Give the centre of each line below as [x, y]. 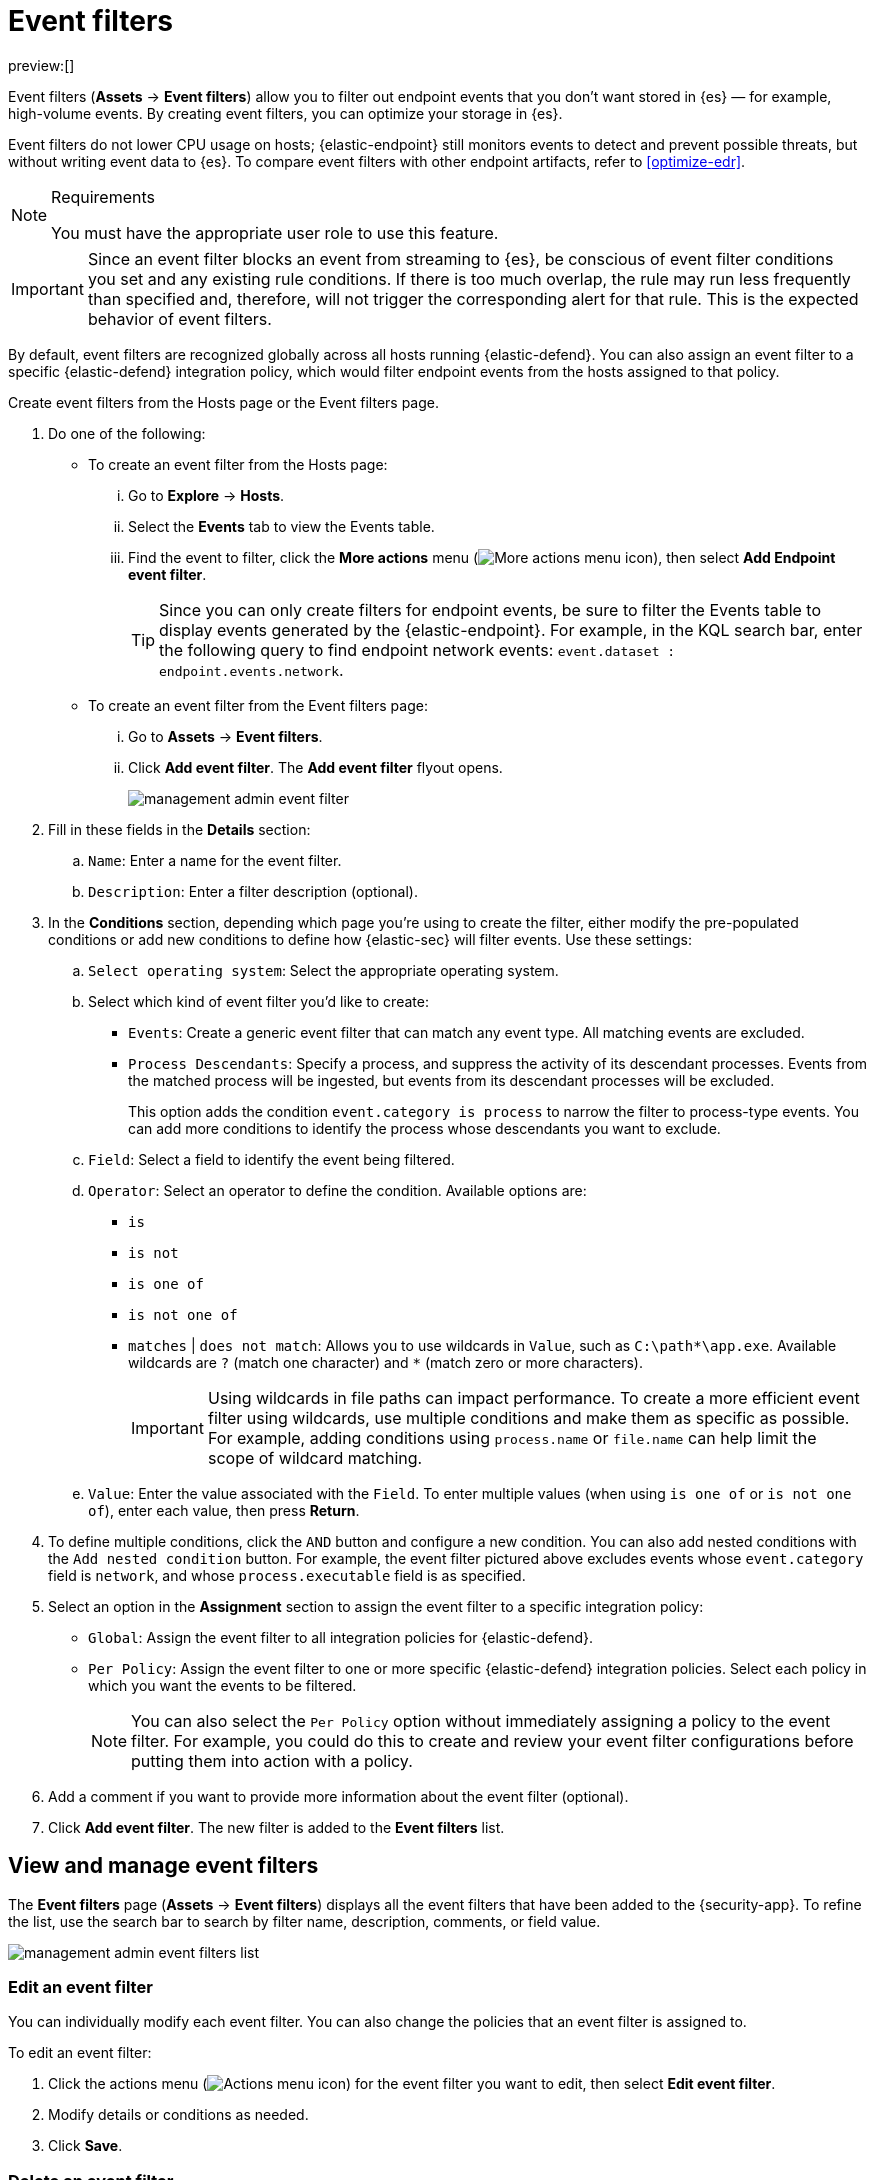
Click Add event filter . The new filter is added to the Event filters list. [276, 1827]
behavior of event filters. [179, 318]
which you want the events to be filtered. [222, 1685]
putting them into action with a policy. [272, 1760]
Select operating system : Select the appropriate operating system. [323, 970]
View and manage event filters [163, 1866]
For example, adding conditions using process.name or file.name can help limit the [512, 1437]
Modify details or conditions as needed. [178, 2115]
